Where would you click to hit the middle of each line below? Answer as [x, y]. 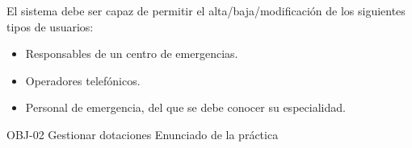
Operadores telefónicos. [83, 80]
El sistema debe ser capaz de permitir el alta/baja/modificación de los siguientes [206, 10]
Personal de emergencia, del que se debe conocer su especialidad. [185, 107]
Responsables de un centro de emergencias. [132, 53]
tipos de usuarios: [50, 26]
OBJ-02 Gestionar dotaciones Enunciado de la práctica [143, 134]
